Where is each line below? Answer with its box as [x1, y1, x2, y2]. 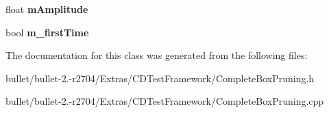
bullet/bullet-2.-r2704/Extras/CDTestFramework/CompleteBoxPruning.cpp [5, 94, 324, 108]
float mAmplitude [5, 2, 88, 16]
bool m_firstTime [5, 25, 89, 39]
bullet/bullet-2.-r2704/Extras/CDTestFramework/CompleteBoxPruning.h [5, 71, 315, 85]
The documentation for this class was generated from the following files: [5, 48, 308, 62]
